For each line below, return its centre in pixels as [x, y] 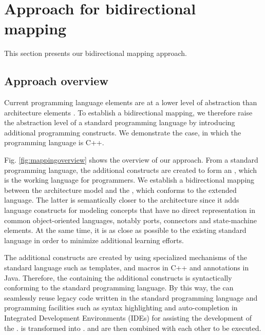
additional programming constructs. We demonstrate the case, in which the [123, 132]
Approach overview [56, 81]
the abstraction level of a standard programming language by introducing [120, 122]
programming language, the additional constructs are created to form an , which [130, 170]
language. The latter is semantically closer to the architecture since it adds [122, 200]
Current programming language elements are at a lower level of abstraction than [131, 102]
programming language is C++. [54, 142]
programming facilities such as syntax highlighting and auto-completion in [121, 308]
